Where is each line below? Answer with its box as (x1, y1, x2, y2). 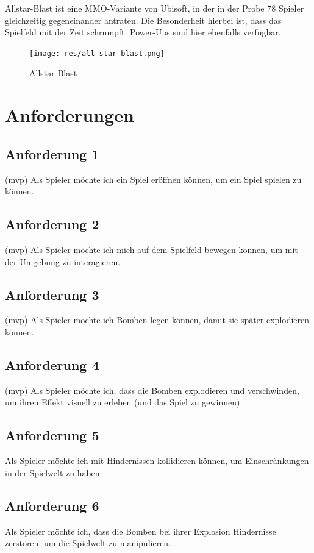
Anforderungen (5, 102, 134, 127)
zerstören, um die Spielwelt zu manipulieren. (5, 537, 171, 549)
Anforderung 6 (5, 496, 99, 515)
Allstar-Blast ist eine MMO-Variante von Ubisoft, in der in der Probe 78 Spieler (5, 2, 304, 14)
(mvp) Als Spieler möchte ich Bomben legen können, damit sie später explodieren (5, 313, 310, 326)
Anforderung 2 (5, 215, 99, 234)
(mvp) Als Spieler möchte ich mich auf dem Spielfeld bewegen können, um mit (5, 243, 298, 255)
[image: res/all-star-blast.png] (29, 49, 165, 58)
